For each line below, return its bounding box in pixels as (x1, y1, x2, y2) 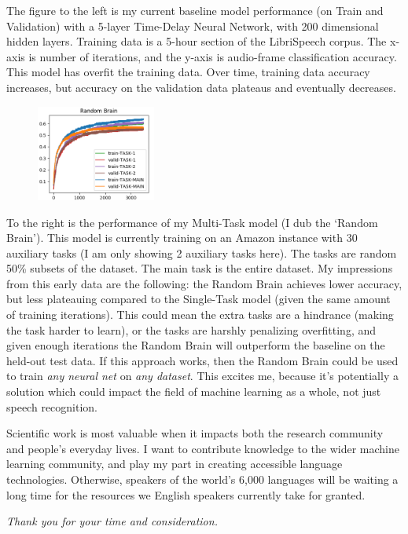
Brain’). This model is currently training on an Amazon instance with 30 (6, 229, 358, 246)
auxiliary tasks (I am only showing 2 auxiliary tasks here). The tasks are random (6, 244, 397, 261)
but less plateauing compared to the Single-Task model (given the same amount (6, 291, 391, 307)
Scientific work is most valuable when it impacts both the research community (6, 425, 384, 441)
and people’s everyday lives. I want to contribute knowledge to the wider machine (6, 440, 399, 456)
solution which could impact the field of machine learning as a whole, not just (6, 383, 381, 400)
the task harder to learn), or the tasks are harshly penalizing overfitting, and (6, 321, 377, 338)
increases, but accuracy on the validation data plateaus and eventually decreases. (6, 79, 396, 95)
